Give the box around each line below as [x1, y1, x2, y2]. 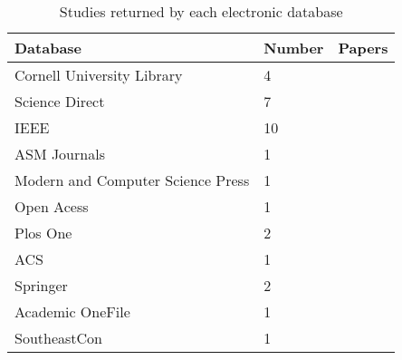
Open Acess [14, 196, 89, 217]
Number [263, 37, 324, 58]
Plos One [14, 222, 72, 243]
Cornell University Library [14, 64, 183, 85]
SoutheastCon [14, 327, 102, 348]
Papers [338, 37, 388, 58]
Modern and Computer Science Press [14, 170, 250, 190]
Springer [14, 275, 68, 296]
